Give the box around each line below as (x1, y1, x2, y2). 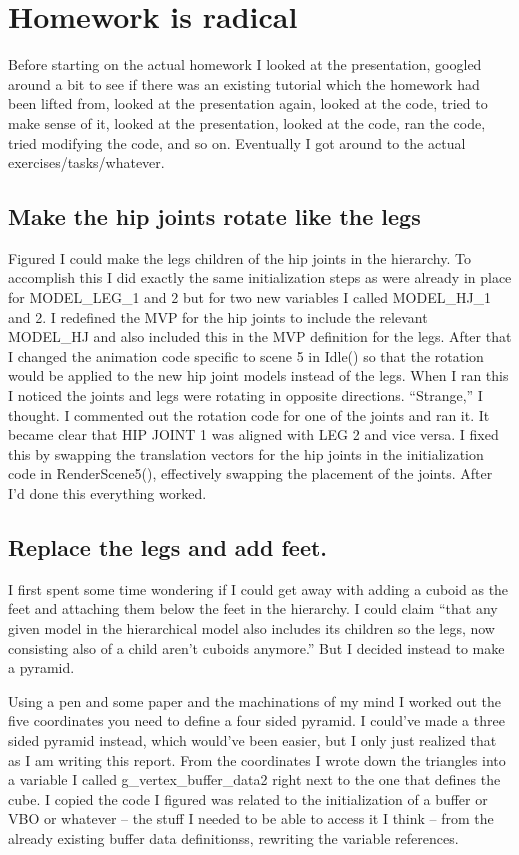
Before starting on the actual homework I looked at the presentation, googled (8, 54, 482, 75)
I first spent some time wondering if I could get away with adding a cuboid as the (8, 578, 509, 599)
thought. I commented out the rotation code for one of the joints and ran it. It (8, 404, 490, 425)
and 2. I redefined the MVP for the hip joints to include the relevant (8, 306, 428, 327)
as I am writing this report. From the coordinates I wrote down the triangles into (8, 749, 506, 770)
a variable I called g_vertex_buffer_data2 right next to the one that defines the (8, 769, 501, 790)
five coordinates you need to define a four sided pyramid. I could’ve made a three (8, 710, 505, 731)
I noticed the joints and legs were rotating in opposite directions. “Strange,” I (8, 385, 483, 406)
